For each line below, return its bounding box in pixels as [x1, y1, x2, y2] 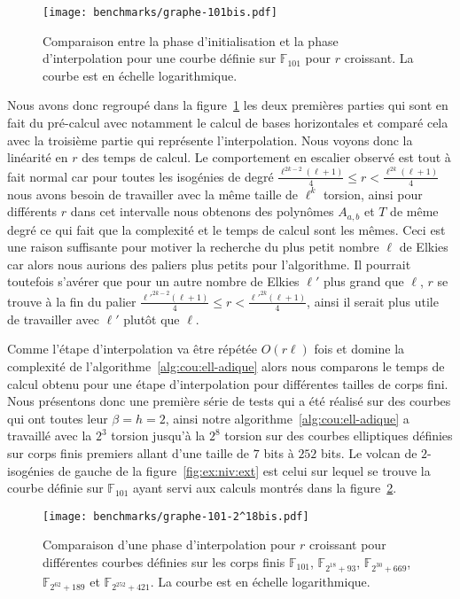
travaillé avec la [7, 426, 92, 445]
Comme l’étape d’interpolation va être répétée [7, 339, 258, 358]
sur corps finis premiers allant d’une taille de [7, 443, 250, 462]
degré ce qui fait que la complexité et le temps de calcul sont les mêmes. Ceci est [7, 220, 446, 238]
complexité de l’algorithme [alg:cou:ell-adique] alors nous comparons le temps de [7, 356, 445, 375]
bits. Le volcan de [321, 443, 417, 462]
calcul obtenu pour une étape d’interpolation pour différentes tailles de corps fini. [7, 374, 448, 393]
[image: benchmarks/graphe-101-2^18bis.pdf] [43, 510, 309, 523]
